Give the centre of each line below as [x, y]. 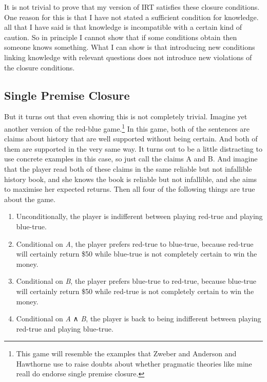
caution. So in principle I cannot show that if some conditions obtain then [121, 37]
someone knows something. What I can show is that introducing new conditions [130, 47]
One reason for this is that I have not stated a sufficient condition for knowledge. [131, 17]
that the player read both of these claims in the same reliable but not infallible [128, 168]
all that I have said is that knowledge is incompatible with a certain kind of [123, 27]
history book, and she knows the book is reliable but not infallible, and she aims [131, 179]
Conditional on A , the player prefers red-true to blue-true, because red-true [135, 243]
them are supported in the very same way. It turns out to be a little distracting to [133, 148]
